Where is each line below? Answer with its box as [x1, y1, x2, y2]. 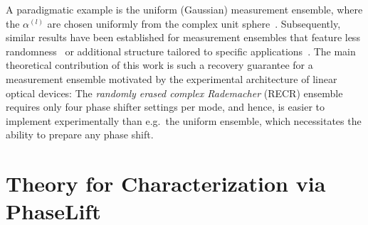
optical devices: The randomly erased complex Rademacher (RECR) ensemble [6, 85, 343, 100]
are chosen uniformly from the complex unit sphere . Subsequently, [47, 16, 341, 31]
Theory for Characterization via [6, 169, 326, 198]
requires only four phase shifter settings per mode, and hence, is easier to [6, 99, 325, 114]
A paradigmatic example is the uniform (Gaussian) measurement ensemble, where [6, 2, 363, 16]
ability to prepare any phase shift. [6, 127, 154, 142]
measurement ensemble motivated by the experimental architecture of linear [6, 71, 337, 86]
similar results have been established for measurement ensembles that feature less [6, 30, 360, 45]
